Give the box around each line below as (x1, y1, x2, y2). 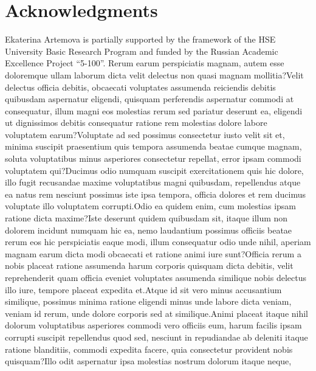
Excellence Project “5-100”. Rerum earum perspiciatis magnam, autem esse (5, 57, 284, 69)
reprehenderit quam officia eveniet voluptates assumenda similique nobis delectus (5, 271, 307, 283)
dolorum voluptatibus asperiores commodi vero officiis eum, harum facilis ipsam (5, 319, 302, 331)
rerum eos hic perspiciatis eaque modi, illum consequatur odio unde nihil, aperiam (5, 235, 311, 248)
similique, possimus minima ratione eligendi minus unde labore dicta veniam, (5, 295, 292, 308)
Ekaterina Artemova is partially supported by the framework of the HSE (5, 33, 276, 46)
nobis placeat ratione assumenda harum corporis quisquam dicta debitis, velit (5, 259, 294, 272)
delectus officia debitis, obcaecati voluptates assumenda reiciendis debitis (5, 80, 276, 93)
